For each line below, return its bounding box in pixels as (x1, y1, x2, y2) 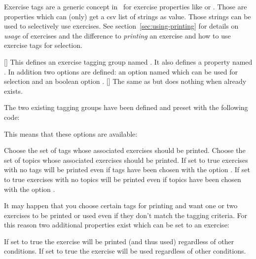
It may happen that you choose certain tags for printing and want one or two (4, 200, 238, 211)
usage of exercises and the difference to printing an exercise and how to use (4, 30, 231, 40)
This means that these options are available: (4, 128, 138, 139)
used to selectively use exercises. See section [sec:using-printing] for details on (4, 21, 239, 31)
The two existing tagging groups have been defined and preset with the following (4, 102, 248, 112)
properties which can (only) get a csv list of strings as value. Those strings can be (4, 11, 251, 21)
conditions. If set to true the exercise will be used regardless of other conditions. (4, 246, 246, 256)
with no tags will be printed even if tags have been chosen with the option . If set (4, 164, 250, 175)
